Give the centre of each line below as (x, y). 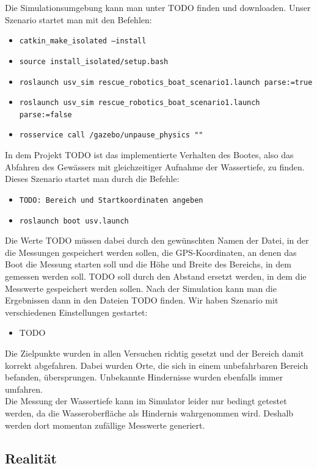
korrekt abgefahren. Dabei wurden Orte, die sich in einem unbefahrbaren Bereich (157, 365)
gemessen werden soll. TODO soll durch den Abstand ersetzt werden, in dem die (156, 276)
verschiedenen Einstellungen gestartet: (76, 312)
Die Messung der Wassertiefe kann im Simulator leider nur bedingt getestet (146, 401)
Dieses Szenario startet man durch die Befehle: (92, 179)
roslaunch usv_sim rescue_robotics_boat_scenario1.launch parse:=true (166, 82)
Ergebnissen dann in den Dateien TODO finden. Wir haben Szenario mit (142, 300)
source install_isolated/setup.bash (94, 61)
